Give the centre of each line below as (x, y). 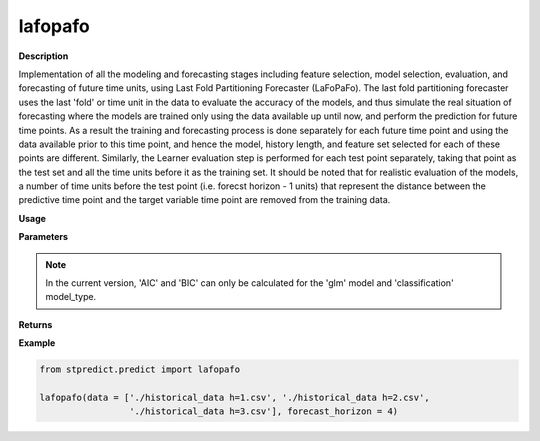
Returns (35, 324)
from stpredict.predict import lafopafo (139, 369)
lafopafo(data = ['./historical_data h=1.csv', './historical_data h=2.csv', (234, 397)
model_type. (71, 297)
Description (43, 56)
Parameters (43, 237)
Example (37, 343)
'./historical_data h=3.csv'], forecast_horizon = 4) (263, 411)
